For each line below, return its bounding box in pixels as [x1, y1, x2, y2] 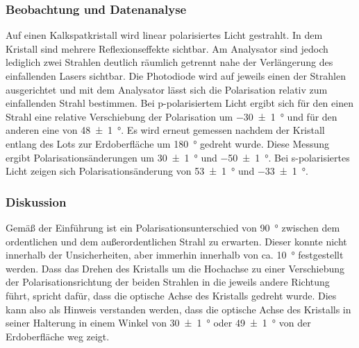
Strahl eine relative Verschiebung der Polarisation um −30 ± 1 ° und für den [6, 109, 337, 123]
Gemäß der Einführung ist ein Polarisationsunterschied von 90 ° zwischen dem [6, 220, 340, 234]
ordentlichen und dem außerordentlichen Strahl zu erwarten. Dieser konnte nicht [6, 234, 347, 248]
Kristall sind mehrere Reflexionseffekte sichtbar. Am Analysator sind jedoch [6, 41, 328, 55]
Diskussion [6, 193, 67, 210]
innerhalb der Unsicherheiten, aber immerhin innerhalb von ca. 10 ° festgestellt [6, 247, 344, 262]
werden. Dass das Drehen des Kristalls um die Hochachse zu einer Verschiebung [6, 261, 345, 275]
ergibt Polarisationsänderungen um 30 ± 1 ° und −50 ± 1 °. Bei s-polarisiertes [6, 150, 350, 164]
